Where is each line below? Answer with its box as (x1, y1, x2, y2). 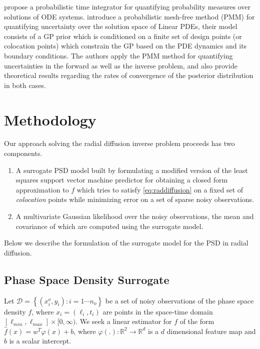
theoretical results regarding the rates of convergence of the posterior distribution (4, 70, 253, 80)
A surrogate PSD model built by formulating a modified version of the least (15, 164, 248, 175)
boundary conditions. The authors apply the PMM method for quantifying (4, 50, 233, 60)
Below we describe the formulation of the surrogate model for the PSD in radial (4, 237, 248, 248)
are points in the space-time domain (102, 306, 213, 316)
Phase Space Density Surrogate (4, 271, 169, 287)
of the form (179, 316, 214, 326)
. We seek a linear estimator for (75, 316, 172, 326)
